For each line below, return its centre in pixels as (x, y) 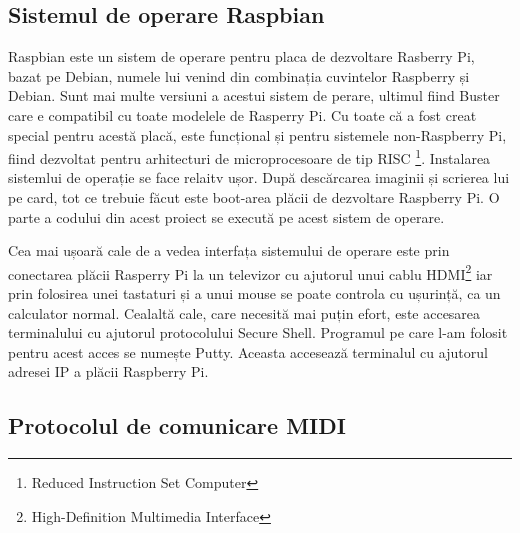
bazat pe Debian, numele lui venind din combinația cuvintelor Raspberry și (239, 75)
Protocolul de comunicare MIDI (177, 425)
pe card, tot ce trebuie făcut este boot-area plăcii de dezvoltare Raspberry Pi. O (254, 197)
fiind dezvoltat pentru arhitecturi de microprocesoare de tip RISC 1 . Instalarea (249, 156)
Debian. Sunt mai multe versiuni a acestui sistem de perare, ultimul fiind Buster (254, 95)
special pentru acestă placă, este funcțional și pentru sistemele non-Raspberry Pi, (257, 134)
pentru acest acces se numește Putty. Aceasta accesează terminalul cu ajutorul (248, 351)
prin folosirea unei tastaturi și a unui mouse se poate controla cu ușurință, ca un (254, 293)
